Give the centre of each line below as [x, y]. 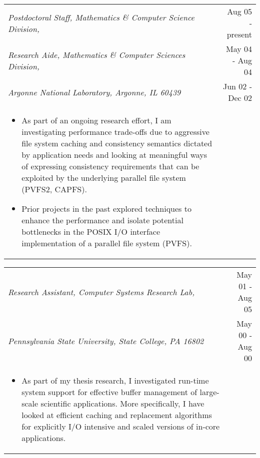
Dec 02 [240, 98]
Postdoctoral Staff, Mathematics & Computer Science [101, 17]
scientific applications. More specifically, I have [122, 403]
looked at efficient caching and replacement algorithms [117, 415]
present [239, 34]
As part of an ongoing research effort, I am [96, 120]
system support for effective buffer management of [109, 392]
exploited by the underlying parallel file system [104, 178]
